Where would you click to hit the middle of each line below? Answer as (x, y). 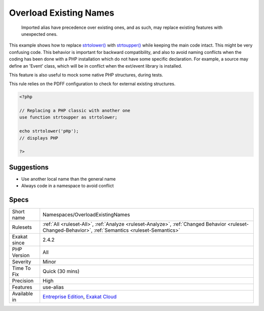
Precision (23, 281)
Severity (22, 262)
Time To (22, 268)
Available (22, 294)
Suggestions (29, 167)
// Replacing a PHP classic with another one (75, 111)
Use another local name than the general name (68, 179)
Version (21, 256)
